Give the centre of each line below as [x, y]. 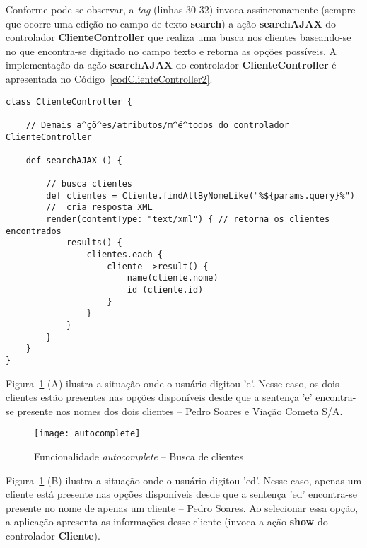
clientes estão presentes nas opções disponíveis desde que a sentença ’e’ [159, 397]
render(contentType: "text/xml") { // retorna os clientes [188, 220]
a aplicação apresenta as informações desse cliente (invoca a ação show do [167, 521]
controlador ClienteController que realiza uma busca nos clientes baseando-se [179, 37]
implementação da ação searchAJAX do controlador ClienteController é [171, 65]
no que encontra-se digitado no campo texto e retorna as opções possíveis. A [171, 51]
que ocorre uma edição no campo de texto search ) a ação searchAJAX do [171, 23]
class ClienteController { [69, 101]
